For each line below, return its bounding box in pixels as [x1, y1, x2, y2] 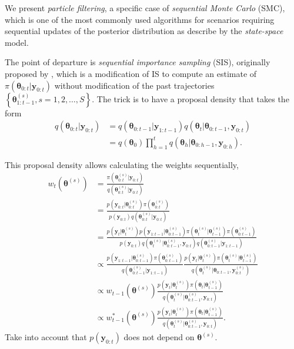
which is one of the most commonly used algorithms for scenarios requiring [5, 13, 275, 25]
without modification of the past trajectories [54, 79, 215, 91]
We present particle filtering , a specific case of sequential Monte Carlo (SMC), [5, 2, 285, 14]
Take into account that [5, 331, 87, 343]
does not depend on [123, 331, 195, 343]
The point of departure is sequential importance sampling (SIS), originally [5, 56, 270, 68]
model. [5, 36, 29, 48]
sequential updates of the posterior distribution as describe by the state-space [5, 25, 283, 37]
